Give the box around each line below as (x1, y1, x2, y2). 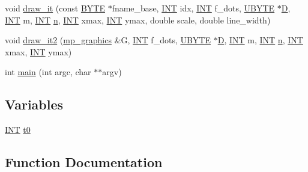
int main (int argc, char (5, 66, 91, 78)
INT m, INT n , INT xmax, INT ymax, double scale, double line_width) (5, 13, 271, 26)
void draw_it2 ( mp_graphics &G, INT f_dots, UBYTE (5, 34, 211, 46)
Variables (5, 95, 64, 114)
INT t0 (5, 123, 31, 136)
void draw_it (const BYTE (5, 2, 105, 14)
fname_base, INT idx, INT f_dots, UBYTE (112, 2, 275, 14)
